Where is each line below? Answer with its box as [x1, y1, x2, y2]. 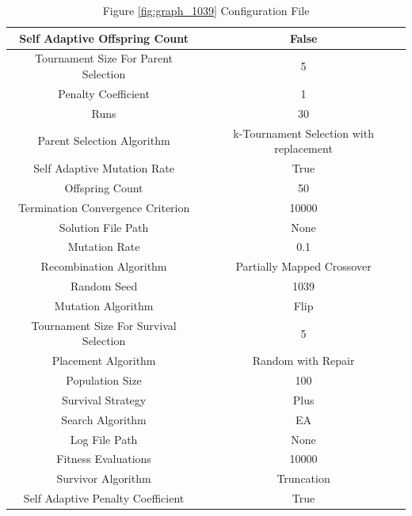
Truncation [277, 470, 330, 487]
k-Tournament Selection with [233, 124, 374, 141]
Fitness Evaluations [56, 450, 151, 467]
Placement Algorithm [51, 352, 156, 369]
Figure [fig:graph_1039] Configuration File [102, 2, 310, 18]
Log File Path [70, 431, 138, 447]
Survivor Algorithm [56, 470, 151, 487]
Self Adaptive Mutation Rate [33, 160, 174, 176]
